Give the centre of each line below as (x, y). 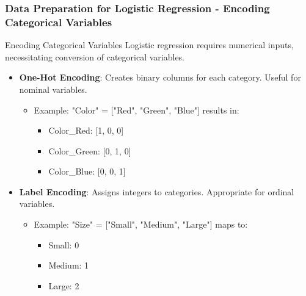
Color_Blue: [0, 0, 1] (87, 171)
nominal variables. (53, 89)
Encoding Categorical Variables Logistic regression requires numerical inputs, (149, 45)
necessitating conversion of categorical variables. (95, 56)
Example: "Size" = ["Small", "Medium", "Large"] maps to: (141, 224)
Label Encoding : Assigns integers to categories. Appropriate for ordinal (157, 191)
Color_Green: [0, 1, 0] (90, 150)
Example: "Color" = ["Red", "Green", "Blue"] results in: (137, 110)
